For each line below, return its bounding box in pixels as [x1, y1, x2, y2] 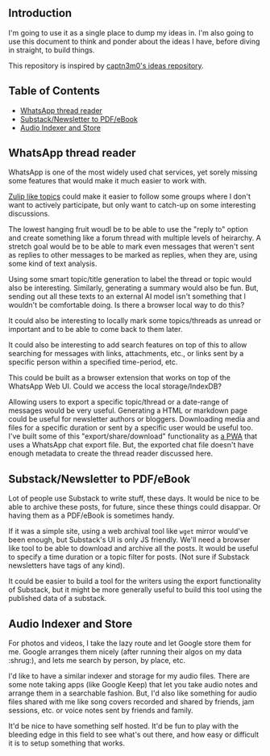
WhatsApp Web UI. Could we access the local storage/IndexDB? [8, 381, 222, 391]
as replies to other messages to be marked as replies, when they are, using [8, 250, 258, 260]
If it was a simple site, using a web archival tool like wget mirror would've [8, 527, 248, 536]
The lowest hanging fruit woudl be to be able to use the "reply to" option [8, 225, 248, 234]
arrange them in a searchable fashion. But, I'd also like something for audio [8, 688, 257, 698]
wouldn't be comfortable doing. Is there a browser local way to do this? [8, 300, 245, 310]
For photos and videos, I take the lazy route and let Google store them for [8, 638, 251, 649]
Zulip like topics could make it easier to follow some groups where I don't [8, 191, 251, 201]
